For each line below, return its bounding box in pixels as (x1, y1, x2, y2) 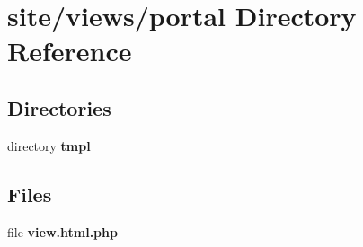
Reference (7, 32, 132, 69)
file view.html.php (7, 222, 118, 241)
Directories (7, 93, 111, 121)
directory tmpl (7, 136, 91, 154)
